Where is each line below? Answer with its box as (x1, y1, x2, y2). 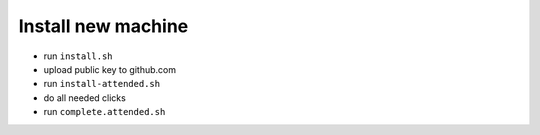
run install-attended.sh (43, 78, 160, 90)
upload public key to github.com (43, 63, 177, 75)
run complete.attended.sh (43, 106, 166, 118)
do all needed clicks (43, 91, 127, 104)
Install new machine (18, 15, 189, 37)
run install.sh (43, 50, 114, 62)
